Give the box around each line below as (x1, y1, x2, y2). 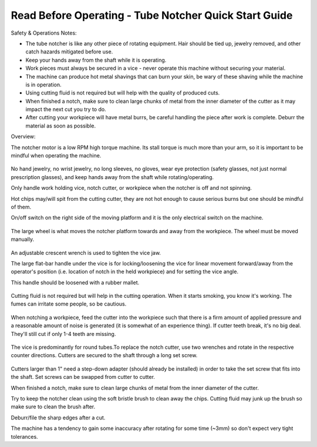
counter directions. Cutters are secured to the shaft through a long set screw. (11, 352, 198, 359)
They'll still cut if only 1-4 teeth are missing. (11, 330, 116, 337)
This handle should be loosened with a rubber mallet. (11, 279, 140, 286)
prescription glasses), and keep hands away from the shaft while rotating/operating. (11, 173, 214, 180)
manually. (11, 236, 35, 243)
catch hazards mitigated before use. (25, 48, 113, 55)
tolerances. (11, 433, 38, 440)
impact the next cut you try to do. (25, 106, 106, 113)
